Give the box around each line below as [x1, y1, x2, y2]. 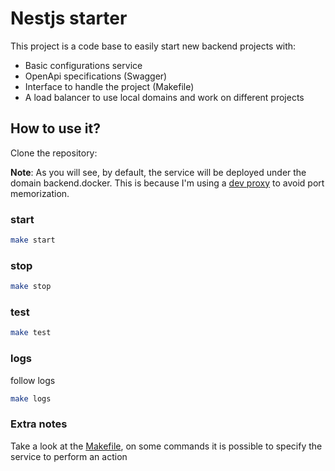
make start [10, 235, 56, 246]
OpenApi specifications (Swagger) [24, 70, 168, 82]
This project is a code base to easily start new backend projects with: [10, 40, 297, 52]
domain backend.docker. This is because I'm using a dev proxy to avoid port [10, 177, 325, 189]
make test [10, 328, 52, 338]
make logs [10, 393, 52, 404]
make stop [10, 282, 52, 292]
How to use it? [10, 120, 101, 137]
